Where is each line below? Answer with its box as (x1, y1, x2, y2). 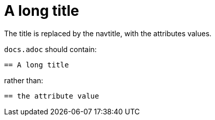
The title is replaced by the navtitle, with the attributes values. (4, 29, 212, 38)
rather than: (4, 76, 44, 85)
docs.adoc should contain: (4, 44, 97, 54)
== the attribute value (4, 91, 99, 100)
